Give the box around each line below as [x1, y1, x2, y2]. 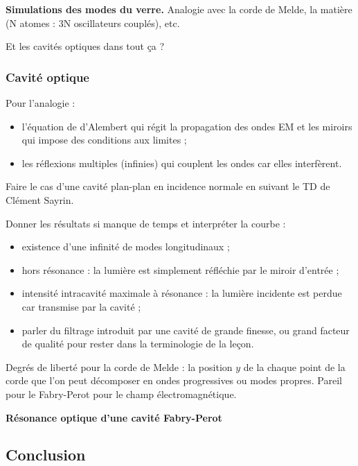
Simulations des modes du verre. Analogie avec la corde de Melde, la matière [6, 2, 352, 16]
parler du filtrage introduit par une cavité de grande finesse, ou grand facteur [21, 322, 350, 337]
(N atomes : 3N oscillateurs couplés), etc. [6, 15, 180, 30]
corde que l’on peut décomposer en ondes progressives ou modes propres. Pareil [6, 373, 342, 388]
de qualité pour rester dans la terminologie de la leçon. [21, 336, 254, 351]
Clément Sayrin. [6, 192, 74, 207]
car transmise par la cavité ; [21, 299, 141, 313]
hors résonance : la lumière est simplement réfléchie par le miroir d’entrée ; [21, 262, 339, 277]
